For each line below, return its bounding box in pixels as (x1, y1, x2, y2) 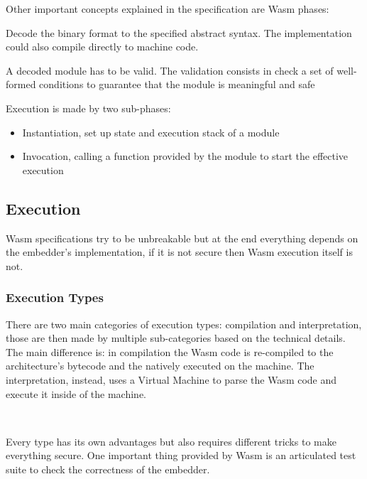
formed (6, 77, 36, 92)
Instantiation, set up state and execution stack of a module (22, 124, 280, 139)
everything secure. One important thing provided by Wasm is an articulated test (6, 448, 356, 463)
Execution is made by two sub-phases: (6, 100, 171, 115)
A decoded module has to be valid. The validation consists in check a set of (6, 63, 334, 77)
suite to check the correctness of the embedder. (6, 461, 210, 476)
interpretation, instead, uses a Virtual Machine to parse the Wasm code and (6, 372, 337, 387)
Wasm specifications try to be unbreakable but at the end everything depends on (6, 230, 358, 245)
